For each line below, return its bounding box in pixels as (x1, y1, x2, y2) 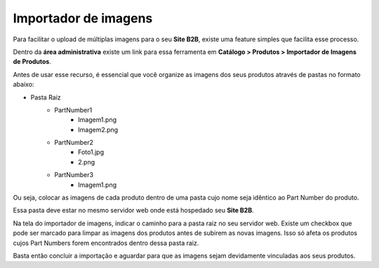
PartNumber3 (54, 171, 94, 179)
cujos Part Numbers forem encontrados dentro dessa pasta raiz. (13, 239, 199, 247)
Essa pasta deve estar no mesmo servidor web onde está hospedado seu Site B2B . (13, 206, 254, 215)
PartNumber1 (54, 106, 93, 114)
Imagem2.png (78, 125, 119, 134)
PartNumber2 (54, 139, 94, 147)
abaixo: (13, 80, 34, 89)
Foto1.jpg (78, 148, 105, 157)
